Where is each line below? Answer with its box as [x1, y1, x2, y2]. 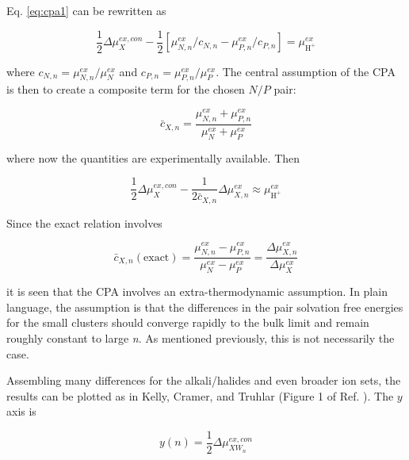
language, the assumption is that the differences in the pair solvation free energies [6, 298, 403, 315]
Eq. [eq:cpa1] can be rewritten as [6, 2, 166, 18]
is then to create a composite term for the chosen [6, 81, 245, 98]
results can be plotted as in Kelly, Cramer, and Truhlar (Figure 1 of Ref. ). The [6, 387, 394, 404]
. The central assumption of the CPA [216, 63, 396, 79]
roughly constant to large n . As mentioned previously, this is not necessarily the [6, 329, 395, 346]
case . [6, 345, 29, 362]
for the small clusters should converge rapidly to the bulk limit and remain [6, 314, 369, 331]
